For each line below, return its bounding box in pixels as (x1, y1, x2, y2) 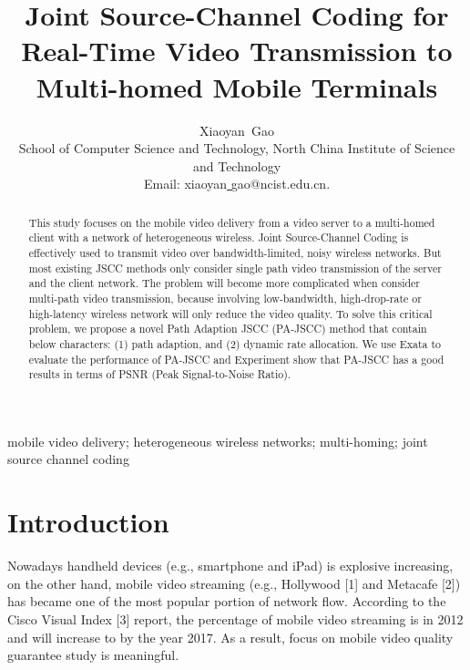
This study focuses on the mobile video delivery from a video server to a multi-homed (28, 214, 435, 230)
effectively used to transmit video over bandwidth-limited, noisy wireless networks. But (28, 244, 442, 260)
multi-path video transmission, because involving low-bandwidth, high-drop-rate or (28, 290, 422, 305)
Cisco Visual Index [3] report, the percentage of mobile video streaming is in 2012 (7, 609, 464, 628)
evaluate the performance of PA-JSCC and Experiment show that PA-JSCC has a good (28, 351, 444, 366)
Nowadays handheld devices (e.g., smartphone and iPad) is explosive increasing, (7, 556, 454, 575)
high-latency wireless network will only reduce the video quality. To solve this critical (28, 305, 433, 321)
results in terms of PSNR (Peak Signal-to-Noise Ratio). (28, 366, 291, 382)
